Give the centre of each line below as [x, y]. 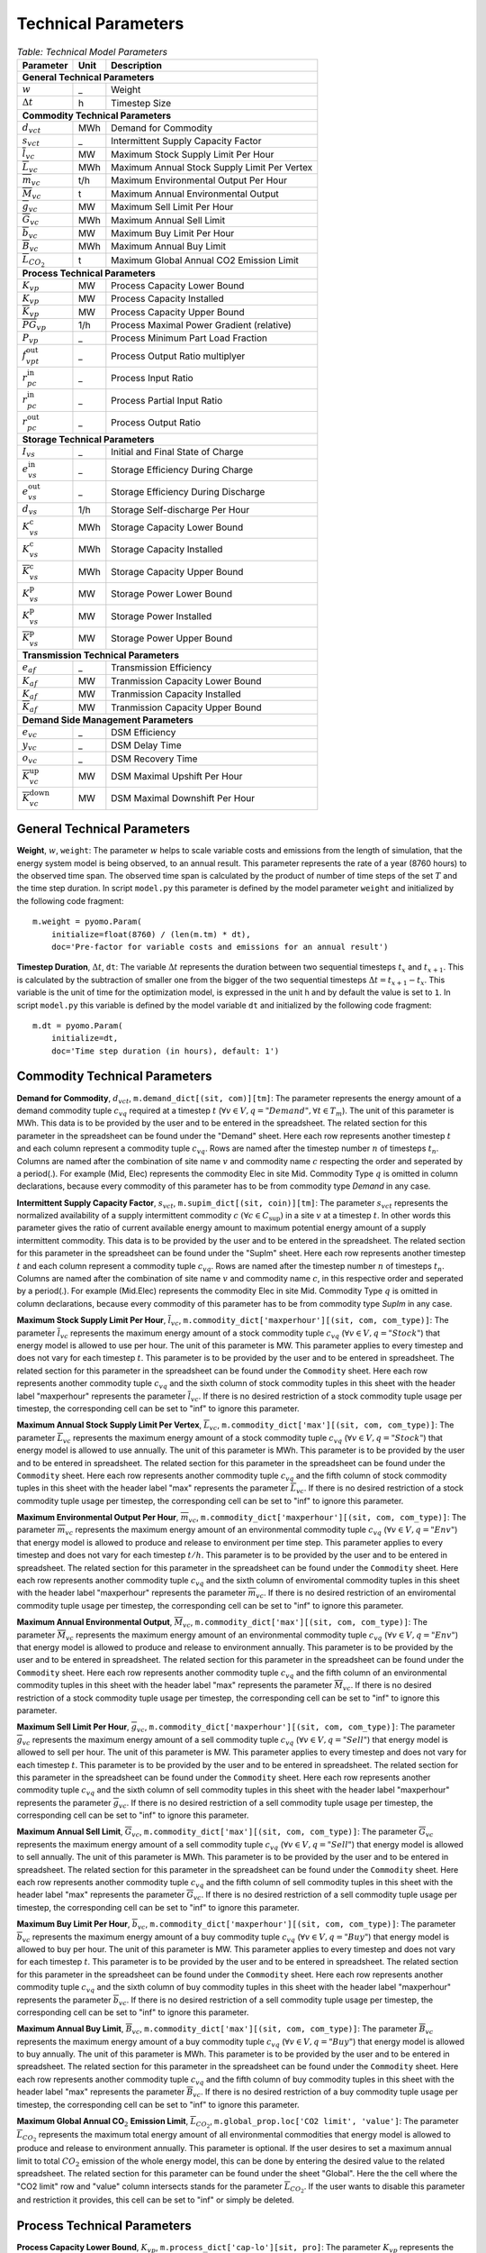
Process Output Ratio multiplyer [178, 356]
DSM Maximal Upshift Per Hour [177, 777]
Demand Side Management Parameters [108, 719]
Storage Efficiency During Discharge [188, 492]
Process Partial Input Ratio [167, 400]
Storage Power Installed [162, 616]
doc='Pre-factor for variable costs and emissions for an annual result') [220, 947]
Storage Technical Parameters [88, 440]
